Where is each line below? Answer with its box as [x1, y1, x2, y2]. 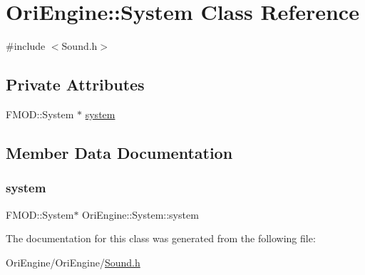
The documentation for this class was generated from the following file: [6, 231, 316, 246]
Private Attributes [6, 73, 145, 95]
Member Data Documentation [6, 141, 233, 163]
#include [6, 38, 46, 53]
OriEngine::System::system [82, 207, 199, 222]
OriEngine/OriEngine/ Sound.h [6, 254, 140, 269]
